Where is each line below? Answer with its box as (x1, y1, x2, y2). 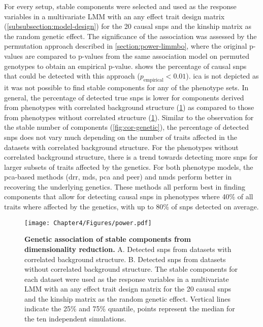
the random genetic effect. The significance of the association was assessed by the (4, 30, 257, 41)
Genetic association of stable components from (24, 234, 191, 244)
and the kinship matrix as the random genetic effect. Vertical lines (24, 293, 231, 304)
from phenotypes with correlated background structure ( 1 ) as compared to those (4, 102, 254, 113)
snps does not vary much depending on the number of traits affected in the (4, 131, 237, 142)
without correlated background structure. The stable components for (24, 264, 238, 274)
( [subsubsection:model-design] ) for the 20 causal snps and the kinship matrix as (4, 21, 251, 31)
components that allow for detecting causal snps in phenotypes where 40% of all (4, 191, 253, 202)
